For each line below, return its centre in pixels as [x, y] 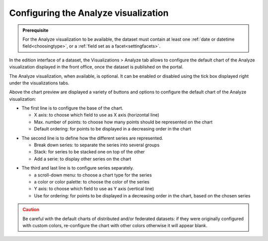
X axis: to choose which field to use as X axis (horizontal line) [97, 115]
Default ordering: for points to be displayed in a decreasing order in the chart [112, 129]
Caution [31, 210]
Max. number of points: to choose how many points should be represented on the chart [123, 122]
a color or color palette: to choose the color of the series [92, 181]
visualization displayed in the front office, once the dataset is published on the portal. [96, 67]
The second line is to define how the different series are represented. [92, 138]
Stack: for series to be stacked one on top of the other [89, 152]
